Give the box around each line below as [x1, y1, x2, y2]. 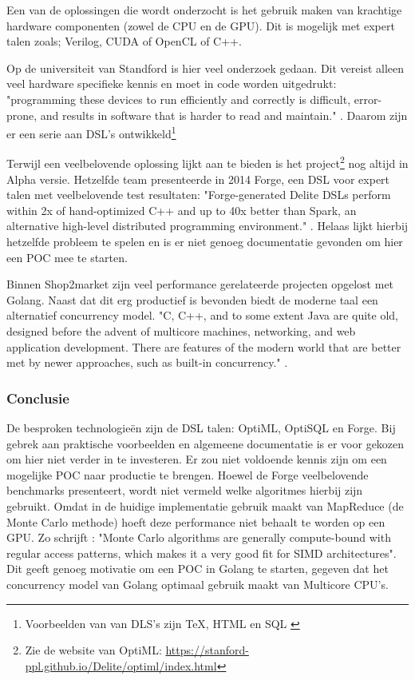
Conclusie [6, 388, 69, 408]
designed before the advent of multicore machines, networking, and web [6, 323, 356, 339]
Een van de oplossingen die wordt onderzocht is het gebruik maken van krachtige [6, 2, 402, 18]
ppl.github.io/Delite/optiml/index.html [25, 657, 217, 674]
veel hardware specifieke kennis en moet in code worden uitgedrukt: [6, 75, 337, 92]
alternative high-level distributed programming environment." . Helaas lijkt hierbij [6, 217, 409, 234]
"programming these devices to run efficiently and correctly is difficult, [6, 90, 351, 107]
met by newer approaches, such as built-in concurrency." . [6, 354, 288, 371]
